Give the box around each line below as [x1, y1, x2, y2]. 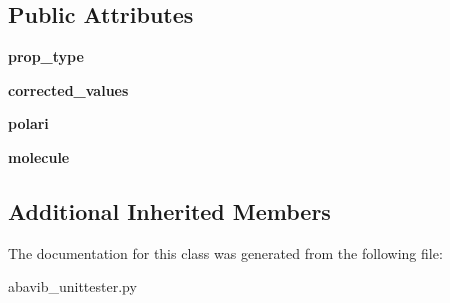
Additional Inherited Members [8, 195, 331, 226]
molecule [8, 146, 70, 167]
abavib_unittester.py [8, 276, 137, 297]
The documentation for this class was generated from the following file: [8, 242, 443, 263]
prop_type [8, 46, 84, 67]
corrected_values [8, 79, 129, 100]
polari [8, 113, 49, 134]
